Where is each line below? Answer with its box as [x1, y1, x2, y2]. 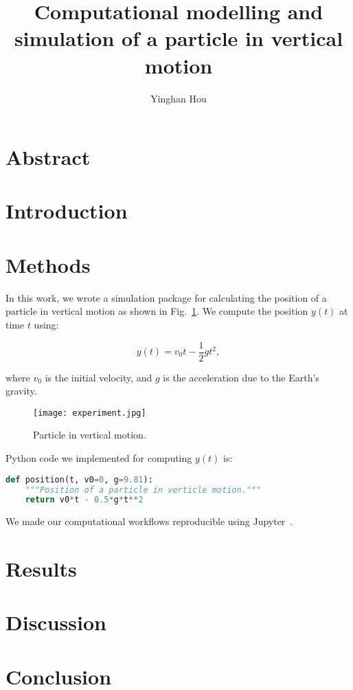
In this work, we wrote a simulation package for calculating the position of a [5, 290, 327, 304]
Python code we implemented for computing [5, 451, 192, 465]
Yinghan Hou [150, 91, 207, 105]
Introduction [5, 197, 128, 225]
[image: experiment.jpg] [33, 408, 146, 418]
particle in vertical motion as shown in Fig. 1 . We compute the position [5, 304, 308, 318]
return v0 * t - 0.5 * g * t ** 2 [25, 495, 144, 505]
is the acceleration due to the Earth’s [163, 370, 319, 384]
